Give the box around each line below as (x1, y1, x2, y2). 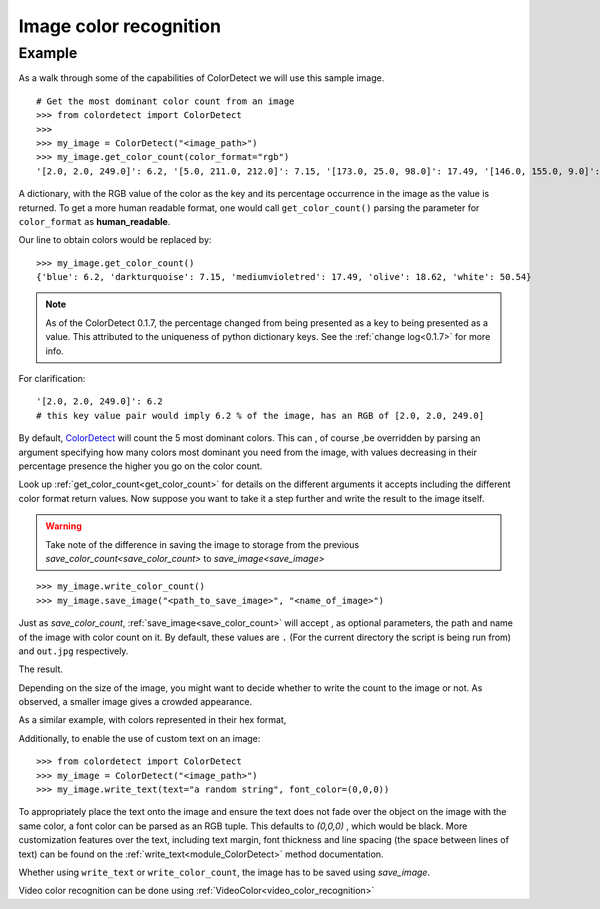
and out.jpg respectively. (18, 645, 129, 657)
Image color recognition (18, 15, 222, 37)
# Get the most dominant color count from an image (36, 95, 295, 107)
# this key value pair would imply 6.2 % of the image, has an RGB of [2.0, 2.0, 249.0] (36, 410, 485, 421)
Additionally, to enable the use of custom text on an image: (18, 732, 261, 744)
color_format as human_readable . (18, 215, 171, 227)
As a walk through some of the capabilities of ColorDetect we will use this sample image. (18, 72, 385, 84)
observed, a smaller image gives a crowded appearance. (18, 696, 253, 708)
